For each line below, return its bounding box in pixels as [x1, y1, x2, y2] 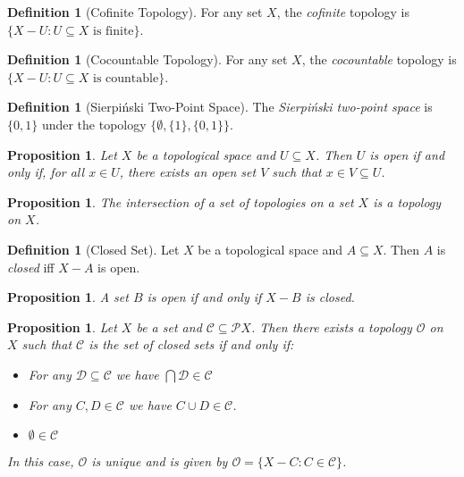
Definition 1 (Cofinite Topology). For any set [7, 3, 263, 21]
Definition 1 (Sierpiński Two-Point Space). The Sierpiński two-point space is [7, 97, 433, 116]
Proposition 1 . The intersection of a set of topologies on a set [7, 192, 354, 211]
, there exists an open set [119, 163, 257, 181]
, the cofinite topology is [276, 3, 409, 21]
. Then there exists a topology [250, 317, 412, 336]
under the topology [41, 114, 147, 133]
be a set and [136, 317, 202, 336]
